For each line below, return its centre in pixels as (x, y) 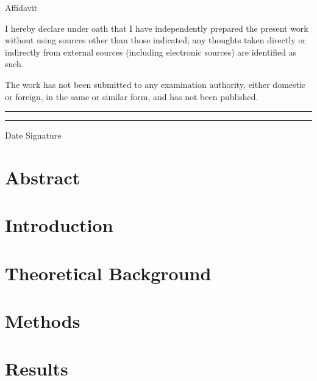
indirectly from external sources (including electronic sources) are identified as (151, 52)
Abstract (43, 177)
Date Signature (33, 135)
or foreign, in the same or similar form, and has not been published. (132, 96)
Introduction (59, 225)
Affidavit (21, 7)
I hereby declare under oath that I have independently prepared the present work (157, 28)
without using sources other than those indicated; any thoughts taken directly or (155, 40)
